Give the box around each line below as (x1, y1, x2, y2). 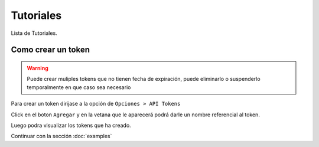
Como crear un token (11, 45, 90, 55)
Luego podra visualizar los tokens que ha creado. (11, 122, 131, 129)
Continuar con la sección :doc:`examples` (11, 133, 112, 140)
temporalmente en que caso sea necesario (27, 83, 131, 91)
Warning (27, 64, 48, 71)
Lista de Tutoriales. (11, 30, 57, 37)
